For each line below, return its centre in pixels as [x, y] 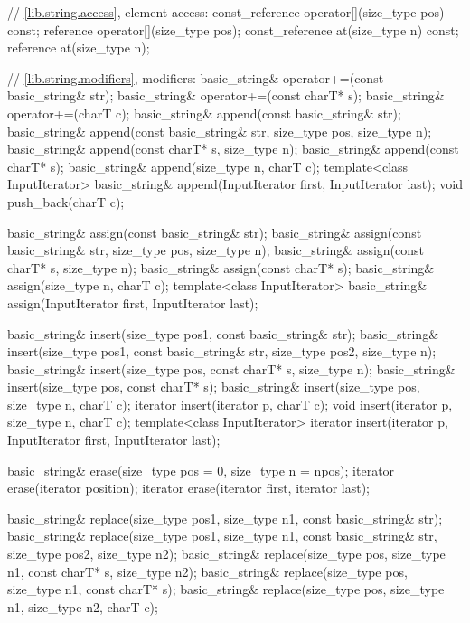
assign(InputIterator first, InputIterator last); [133, 302]
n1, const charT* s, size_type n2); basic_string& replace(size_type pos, [207, 571]
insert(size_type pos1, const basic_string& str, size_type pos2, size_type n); [222, 351]
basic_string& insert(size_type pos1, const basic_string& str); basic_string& [223, 333]
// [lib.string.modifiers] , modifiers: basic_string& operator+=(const [196, 77]
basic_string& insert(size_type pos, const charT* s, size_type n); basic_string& [231, 368]
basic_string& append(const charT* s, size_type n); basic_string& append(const [233, 149]
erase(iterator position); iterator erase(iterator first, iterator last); [189, 488]
